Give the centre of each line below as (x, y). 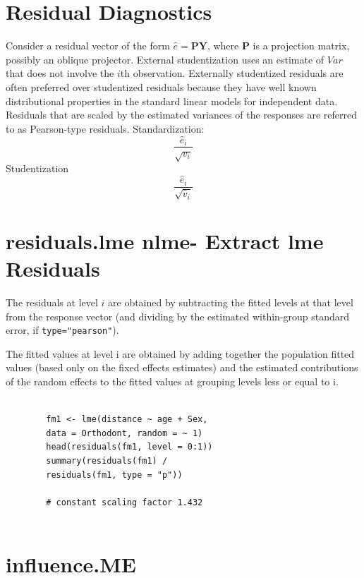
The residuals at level (52, 302)
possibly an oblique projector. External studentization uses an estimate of (165, 59)
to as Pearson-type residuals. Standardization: (105, 128)
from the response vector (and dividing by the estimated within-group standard (178, 316)
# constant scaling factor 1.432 (125, 502)
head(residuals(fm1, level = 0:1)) (129, 447)
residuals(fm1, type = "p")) (114, 475)
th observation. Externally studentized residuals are (232, 73)
